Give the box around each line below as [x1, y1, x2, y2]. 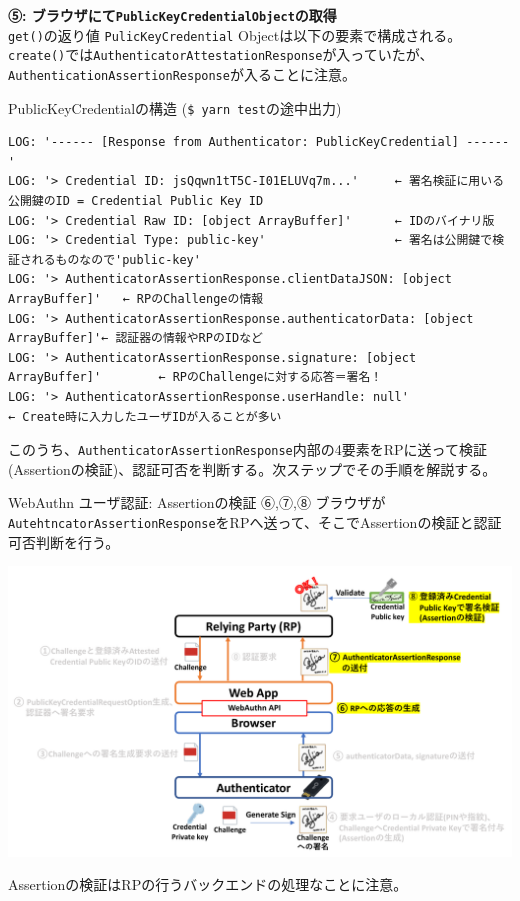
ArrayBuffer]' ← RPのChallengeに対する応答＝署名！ [8, 370, 383, 385]
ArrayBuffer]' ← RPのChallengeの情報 [8, 292, 264, 307]
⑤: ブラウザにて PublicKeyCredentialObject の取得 [8, 5, 337, 25]
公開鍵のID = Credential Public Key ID [8, 194, 264, 209]
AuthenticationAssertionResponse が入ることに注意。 [8, 63, 356, 84]
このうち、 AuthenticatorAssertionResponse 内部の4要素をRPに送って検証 [8, 439, 487, 460]
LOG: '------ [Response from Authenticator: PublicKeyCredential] [8, 135, 460, 150]
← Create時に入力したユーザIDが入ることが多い [8, 409, 282, 424]
